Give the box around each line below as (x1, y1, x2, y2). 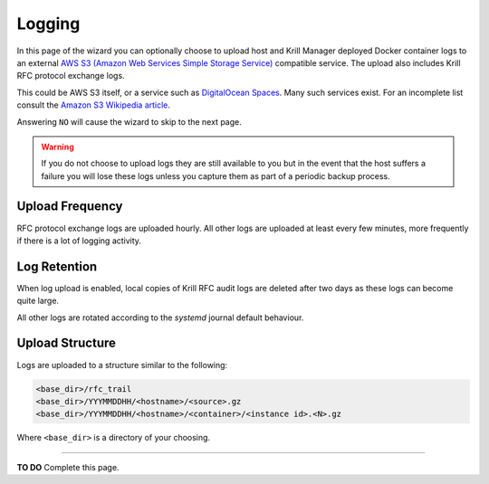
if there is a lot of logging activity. (16, 235, 142, 246)
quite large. (16, 295, 59, 307)
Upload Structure (16, 336, 117, 351)
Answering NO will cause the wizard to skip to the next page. (16, 116, 242, 127)
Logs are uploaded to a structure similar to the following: (16, 359, 228, 370)
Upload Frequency (16, 199, 123, 214)
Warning (41, 141, 74, 152)
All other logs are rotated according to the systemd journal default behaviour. (16, 312, 304, 323)
